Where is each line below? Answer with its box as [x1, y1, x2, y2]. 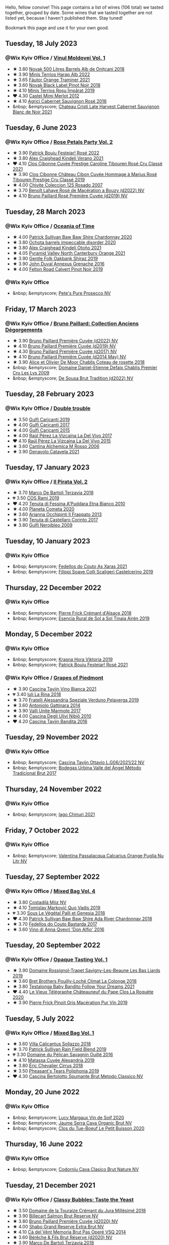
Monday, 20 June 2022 [5, 1088, 79, 1096]
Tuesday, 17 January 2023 [5, 463, 90, 472]
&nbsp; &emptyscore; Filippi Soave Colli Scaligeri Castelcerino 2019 [12, 569, 153, 575]
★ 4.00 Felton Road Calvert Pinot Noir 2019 [12, 266, 103, 272]
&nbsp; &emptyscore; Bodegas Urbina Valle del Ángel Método [12, 765, 142, 771]
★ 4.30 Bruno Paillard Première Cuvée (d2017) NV [12, 348, 117, 354]
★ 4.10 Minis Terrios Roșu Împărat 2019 [12, 87, 95, 93]
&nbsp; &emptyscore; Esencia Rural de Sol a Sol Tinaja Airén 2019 [12, 615, 150, 621]
